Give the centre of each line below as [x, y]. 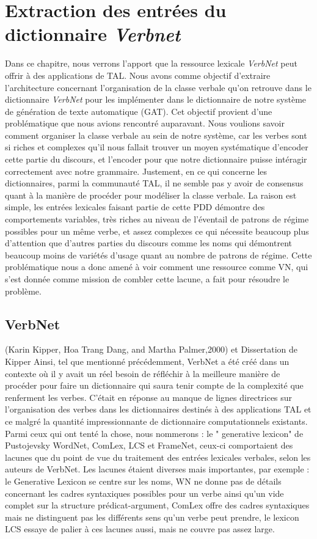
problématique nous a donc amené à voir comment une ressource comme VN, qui [157, 267]
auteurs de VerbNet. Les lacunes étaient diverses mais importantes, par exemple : [157, 469]
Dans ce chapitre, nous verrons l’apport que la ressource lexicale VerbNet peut [151, 63]
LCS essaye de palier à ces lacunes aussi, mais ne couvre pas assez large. [140, 529]
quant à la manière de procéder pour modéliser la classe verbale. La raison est [151, 195]
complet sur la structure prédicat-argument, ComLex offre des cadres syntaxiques [157, 505]
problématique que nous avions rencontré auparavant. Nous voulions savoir [145, 123]
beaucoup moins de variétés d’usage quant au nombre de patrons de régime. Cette [158, 255]
